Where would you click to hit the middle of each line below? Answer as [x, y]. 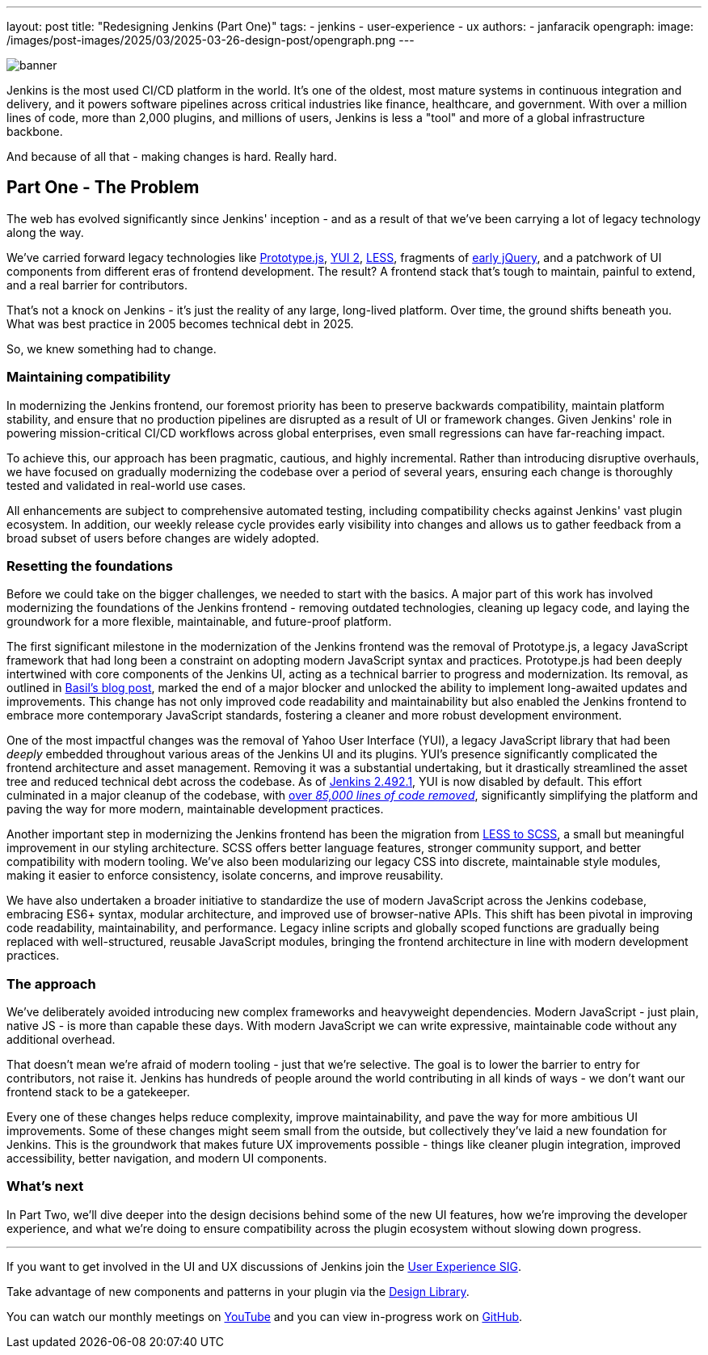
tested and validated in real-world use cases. [126, 485]
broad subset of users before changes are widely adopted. [163, 538]
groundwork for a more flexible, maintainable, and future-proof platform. [199, 622]
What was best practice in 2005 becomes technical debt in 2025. [180, 323]
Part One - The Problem [103, 188]
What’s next [45, 1186]
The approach [51, 984]
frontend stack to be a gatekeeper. [98, 1092]
